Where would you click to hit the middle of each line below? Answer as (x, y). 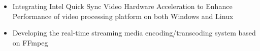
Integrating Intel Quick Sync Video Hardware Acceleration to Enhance (122, 6)
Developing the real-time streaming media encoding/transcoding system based (134, 33)
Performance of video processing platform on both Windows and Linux (123, 16)
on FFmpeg (30, 42)
